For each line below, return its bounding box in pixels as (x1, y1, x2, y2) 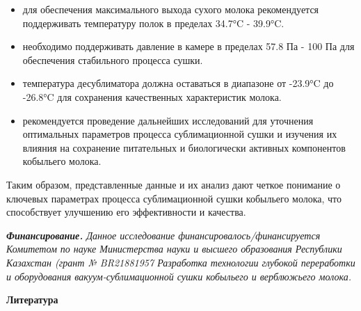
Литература (6, 292, 58, 307)
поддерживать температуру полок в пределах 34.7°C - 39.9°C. (22, 15, 284, 30)
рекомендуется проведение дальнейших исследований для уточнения (22, 113, 314, 127)
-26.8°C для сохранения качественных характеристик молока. (22, 89, 282, 104)
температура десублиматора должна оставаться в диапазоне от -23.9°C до (22, 76, 334, 90)
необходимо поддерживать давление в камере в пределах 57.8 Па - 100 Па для (22, 39, 355, 54)
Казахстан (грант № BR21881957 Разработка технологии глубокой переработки (6, 255, 355, 269)
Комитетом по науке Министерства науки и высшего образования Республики (6, 241, 342, 256)
